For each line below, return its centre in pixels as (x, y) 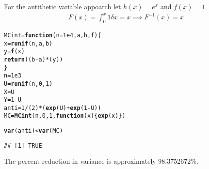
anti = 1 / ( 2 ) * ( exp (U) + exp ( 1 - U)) (53, 108)
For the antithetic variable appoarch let (63, 6)
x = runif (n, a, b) (28, 43)
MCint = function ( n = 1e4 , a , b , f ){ (53, 35)
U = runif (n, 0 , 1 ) (28, 84)
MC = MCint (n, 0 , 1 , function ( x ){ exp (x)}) (65, 116)
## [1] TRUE (23, 146)
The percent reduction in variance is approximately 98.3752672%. (101, 161)
